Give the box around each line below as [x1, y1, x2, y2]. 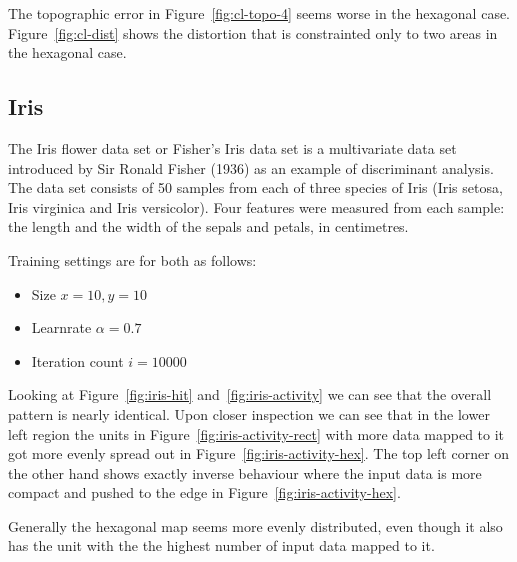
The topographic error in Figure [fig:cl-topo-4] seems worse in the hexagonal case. [8, 3, 511, 23]
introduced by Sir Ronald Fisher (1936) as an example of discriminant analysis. [8, 157, 494, 178]
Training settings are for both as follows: [8, 249, 257, 270]
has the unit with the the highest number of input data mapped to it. [8, 535, 435, 556]
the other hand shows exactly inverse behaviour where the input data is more [8, 462, 482, 483]
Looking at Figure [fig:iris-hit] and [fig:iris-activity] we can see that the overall [8, 384, 492, 405]
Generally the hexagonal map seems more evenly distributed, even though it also [8, 515, 503, 536]
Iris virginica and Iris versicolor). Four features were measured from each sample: [8, 196, 505, 217]
